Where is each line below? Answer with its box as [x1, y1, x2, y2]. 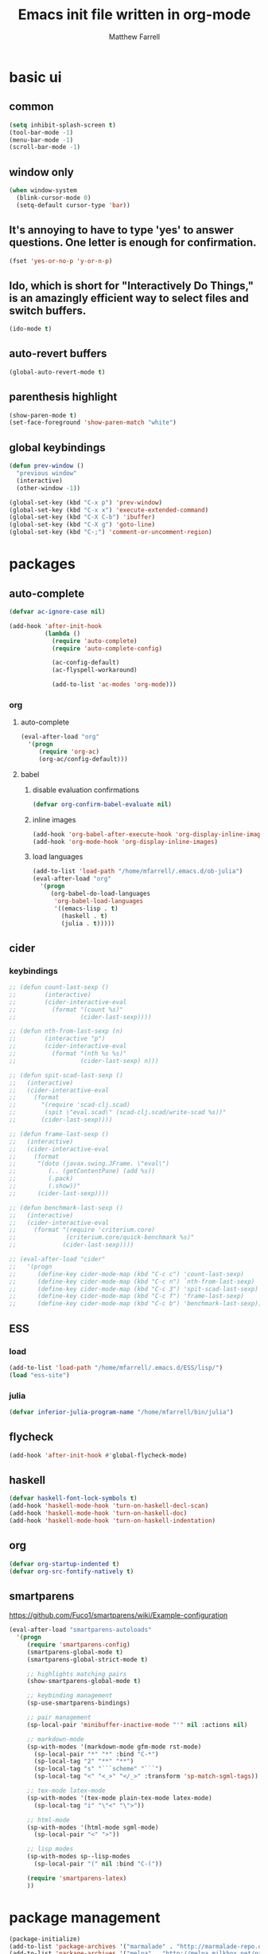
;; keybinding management [26, 1692, 113, 1700]
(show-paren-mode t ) [9, 411, 78, 419]
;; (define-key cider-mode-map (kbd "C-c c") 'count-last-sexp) [9, 1269, 245, 1278]
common [9, 100, 54, 113]
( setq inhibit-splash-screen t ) [9, 121, 116, 129]
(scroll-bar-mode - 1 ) [9, 143, 81, 151]
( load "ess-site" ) [9, 1371, 70, 1379]
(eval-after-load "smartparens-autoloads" [9, 1626, 152, 1634]
